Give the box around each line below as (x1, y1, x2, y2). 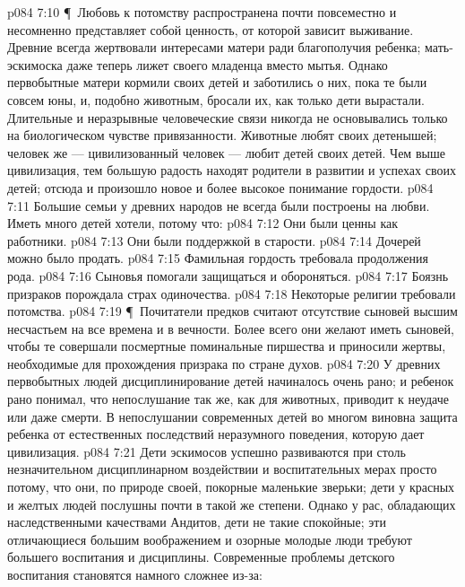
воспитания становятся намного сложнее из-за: (7, 565, 263, 583)
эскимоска (7, 55, 63, 74)
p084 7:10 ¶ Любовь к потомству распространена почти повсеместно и (7, 3, 397, 21)
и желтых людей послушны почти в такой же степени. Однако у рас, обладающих (7, 495, 456, 513)
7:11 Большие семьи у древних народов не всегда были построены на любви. (7, 196, 430, 215)
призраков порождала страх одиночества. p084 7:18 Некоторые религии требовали (7, 284, 456, 302)
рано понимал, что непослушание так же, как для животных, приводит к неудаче (7, 390, 449, 408)
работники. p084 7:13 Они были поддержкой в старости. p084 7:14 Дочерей (7, 231, 421, 250)
